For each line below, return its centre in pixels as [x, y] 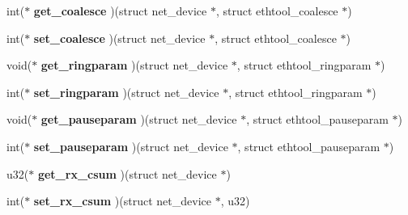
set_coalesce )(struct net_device [119, 38]
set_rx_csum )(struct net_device [122, 201]
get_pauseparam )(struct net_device [139, 119]
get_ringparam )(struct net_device [134, 65]
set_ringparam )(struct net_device [126, 92]
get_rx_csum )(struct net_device [127, 173]
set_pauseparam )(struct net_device [131, 146]
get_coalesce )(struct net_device [120, 11]
